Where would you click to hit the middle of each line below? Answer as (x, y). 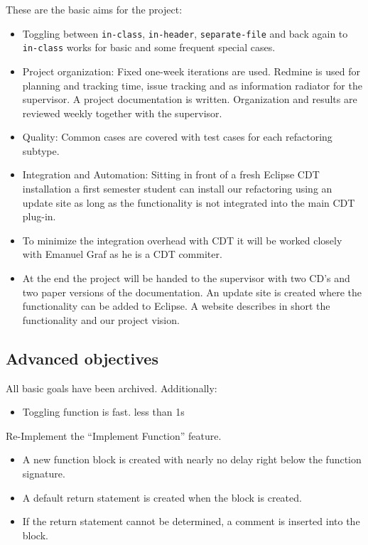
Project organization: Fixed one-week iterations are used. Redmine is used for (191, 71)
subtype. (41, 150)
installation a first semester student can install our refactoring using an (177, 189)
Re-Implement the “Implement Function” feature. (114, 435)
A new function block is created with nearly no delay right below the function (192, 459)
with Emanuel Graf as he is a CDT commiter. (122, 254)
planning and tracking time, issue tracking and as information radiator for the (192, 85)
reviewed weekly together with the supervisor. (122, 113)
